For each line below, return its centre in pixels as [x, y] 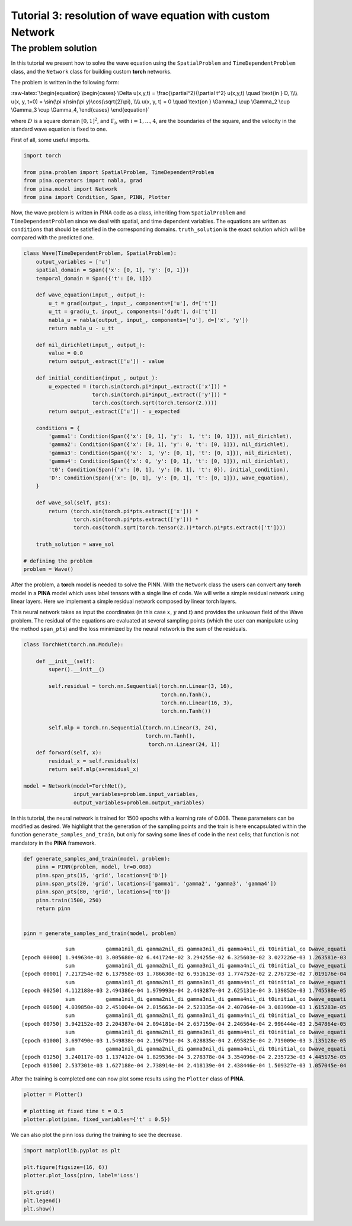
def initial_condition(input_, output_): [97, 378]
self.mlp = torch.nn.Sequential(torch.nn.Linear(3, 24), [133, 728]
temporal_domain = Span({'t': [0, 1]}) [94, 278]
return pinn [53, 909]
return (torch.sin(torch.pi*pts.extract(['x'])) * [123, 511]
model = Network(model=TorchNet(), [75, 786]
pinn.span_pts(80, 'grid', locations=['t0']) [103, 892]
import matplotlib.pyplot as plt [72, 1151]
